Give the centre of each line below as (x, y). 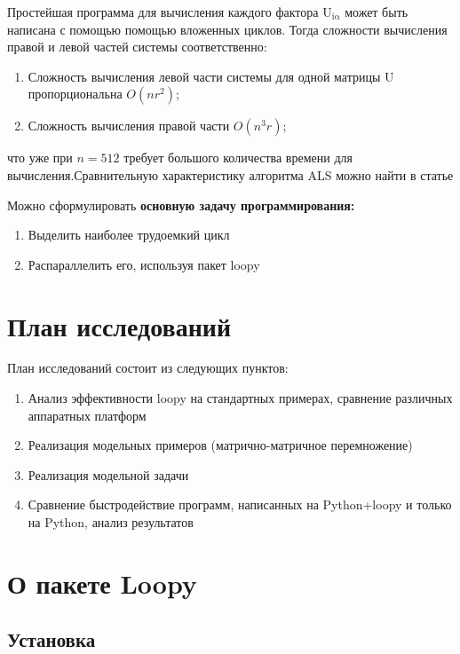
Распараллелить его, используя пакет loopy (144, 264)
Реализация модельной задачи (108, 474)
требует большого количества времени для (238, 158)
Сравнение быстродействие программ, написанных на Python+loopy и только (240, 504)
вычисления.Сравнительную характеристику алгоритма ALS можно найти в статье (230, 174)
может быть (377, 12)
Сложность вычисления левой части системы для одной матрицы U (211, 76)
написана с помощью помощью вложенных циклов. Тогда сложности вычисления (227, 29)
